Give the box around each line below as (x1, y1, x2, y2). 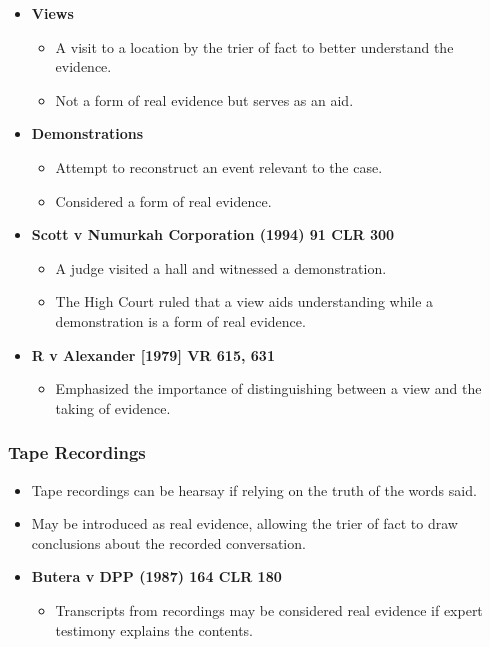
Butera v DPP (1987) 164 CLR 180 (31, 566, 282, 587)
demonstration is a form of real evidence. (55, 310, 306, 331)
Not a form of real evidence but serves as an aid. (55, 89, 354, 110)
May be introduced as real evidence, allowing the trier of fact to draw (31, 513, 458, 534)
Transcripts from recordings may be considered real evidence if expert (55, 599, 483, 620)
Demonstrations (31, 123, 144, 144)
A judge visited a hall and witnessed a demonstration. (55, 257, 387, 278)
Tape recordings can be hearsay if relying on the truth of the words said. (31, 479, 477, 500)
